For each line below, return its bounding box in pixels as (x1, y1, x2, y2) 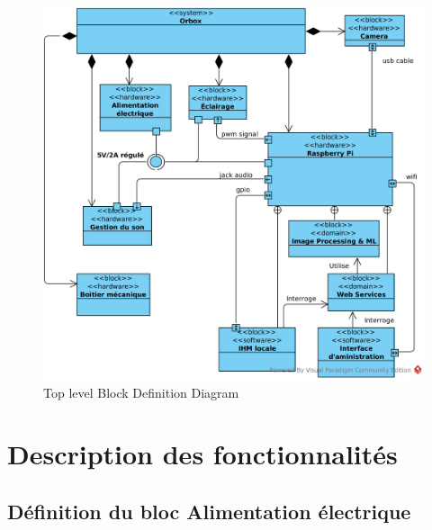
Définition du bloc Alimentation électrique (7, 498, 411, 526)
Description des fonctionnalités (7, 436, 398, 472)
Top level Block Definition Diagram (43, 382, 239, 401)
